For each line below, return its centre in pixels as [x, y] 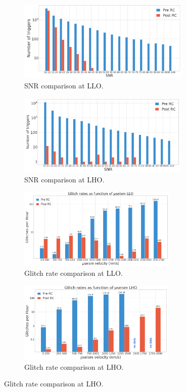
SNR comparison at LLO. [64, 85]
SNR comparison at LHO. [64, 179]
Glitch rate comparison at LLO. [74, 273]
